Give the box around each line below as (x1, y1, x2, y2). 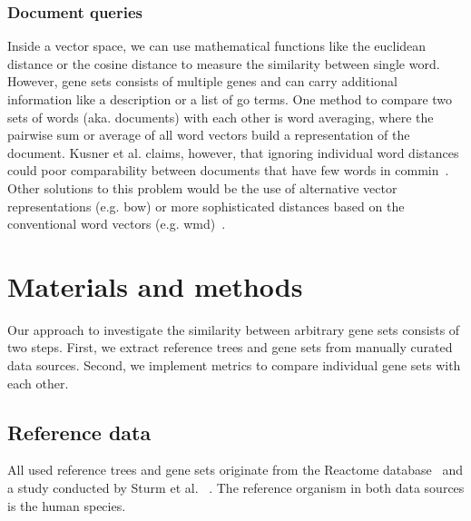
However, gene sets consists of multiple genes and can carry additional (7, 72, 397, 91)
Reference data (7, 418, 152, 446)
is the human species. (7, 496, 126, 515)
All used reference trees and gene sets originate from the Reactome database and (7, 460, 463, 479)
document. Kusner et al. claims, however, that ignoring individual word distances (7, 143, 459, 162)
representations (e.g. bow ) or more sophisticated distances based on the (7, 196, 405, 215)
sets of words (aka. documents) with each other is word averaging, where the (7, 107, 434, 126)
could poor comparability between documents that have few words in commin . (7, 161, 449, 180)
